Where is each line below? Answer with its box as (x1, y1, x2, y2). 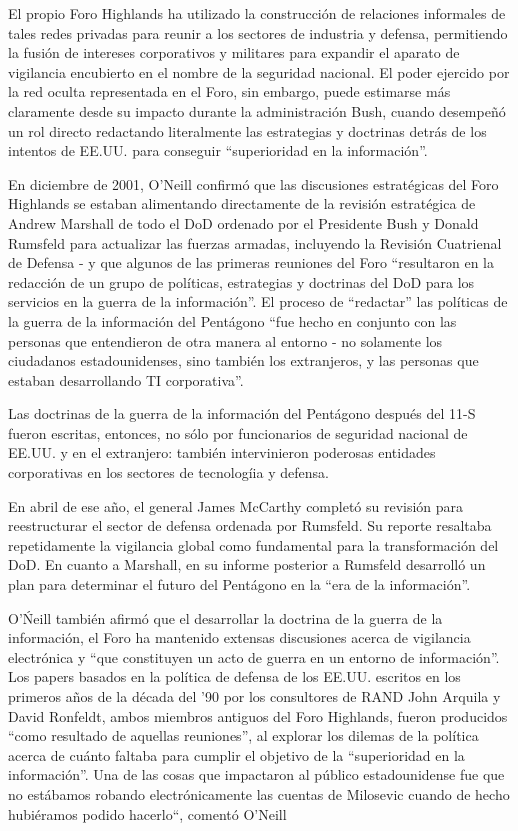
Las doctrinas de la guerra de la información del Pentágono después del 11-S (8, 403, 476, 424)
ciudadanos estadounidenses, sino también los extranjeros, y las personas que (8, 350, 479, 371)
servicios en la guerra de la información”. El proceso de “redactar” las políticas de (8, 291, 508, 312)
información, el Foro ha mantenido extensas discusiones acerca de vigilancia (8, 627, 471, 648)
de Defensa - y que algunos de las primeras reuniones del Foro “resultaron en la (8, 252, 495, 273)
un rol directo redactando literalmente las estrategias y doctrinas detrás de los (8, 120, 487, 141)
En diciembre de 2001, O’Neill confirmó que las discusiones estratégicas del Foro (8, 173, 499, 194)
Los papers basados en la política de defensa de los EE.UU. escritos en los (8, 666, 461, 687)
